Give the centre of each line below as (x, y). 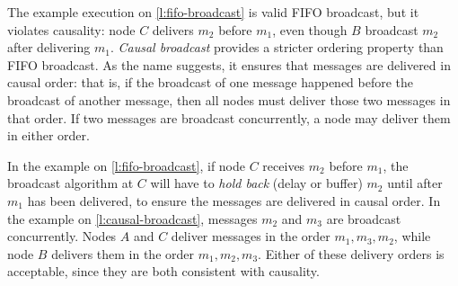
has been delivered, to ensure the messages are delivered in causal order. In (234, 200)
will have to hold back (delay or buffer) (256, 183)
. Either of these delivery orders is (351, 253)
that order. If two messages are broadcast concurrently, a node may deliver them (229, 117)
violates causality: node (71, 29)
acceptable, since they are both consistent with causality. (163, 271)
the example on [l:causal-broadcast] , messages (132, 218)
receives (284, 165)
